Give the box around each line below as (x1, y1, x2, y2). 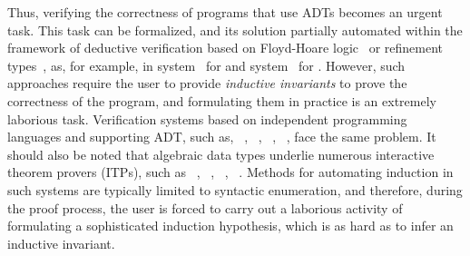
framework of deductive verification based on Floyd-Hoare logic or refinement (7, 38, 444, 57)
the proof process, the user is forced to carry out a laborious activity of (7, 198, 403, 217)
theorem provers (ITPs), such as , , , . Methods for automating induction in (7, 162, 454, 182)
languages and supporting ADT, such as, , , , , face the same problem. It (7, 127, 436, 146)
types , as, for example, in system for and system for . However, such (7, 55, 406, 74)
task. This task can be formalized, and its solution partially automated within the (7, 20, 463, 39)
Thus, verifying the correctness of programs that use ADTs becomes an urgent (7, 3, 443, 21)
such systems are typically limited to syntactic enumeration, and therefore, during (7, 180, 463, 199)
